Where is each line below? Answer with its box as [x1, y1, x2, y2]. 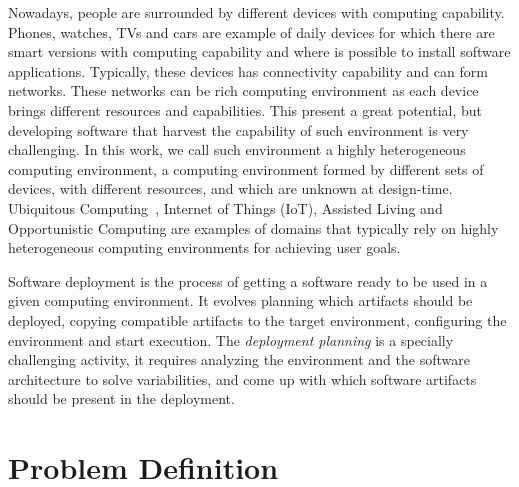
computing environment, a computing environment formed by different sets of [8, 158, 484, 179]
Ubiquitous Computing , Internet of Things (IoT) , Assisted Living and [8, 197, 443, 218]
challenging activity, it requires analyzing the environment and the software [8, 349, 470, 370]
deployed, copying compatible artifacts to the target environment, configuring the [8, 309, 507, 330]
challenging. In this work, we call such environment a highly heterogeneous [8, 139, 466, 160]
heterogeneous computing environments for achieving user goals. [8, 237, 401, 258]
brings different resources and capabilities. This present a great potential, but [8, 99, 482, 120]
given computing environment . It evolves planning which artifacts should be [8, 290, 473, 311]
